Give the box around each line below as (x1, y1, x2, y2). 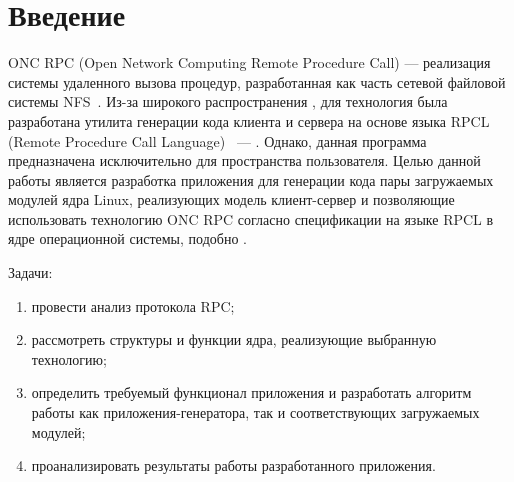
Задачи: (8, 262, 53, 283)
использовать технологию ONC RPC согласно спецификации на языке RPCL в (8, 208, 494, 229)
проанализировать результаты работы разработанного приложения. (31, 455, 436, 476)
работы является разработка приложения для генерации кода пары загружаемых (8, 169, 494, 190)
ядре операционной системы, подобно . (8, 228, 247, 249)
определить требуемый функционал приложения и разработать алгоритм (31, 382, 472, 403)
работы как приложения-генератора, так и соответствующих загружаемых (31, 402, 480, 423)
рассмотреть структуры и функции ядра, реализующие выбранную (31, 329, 437, 350)
